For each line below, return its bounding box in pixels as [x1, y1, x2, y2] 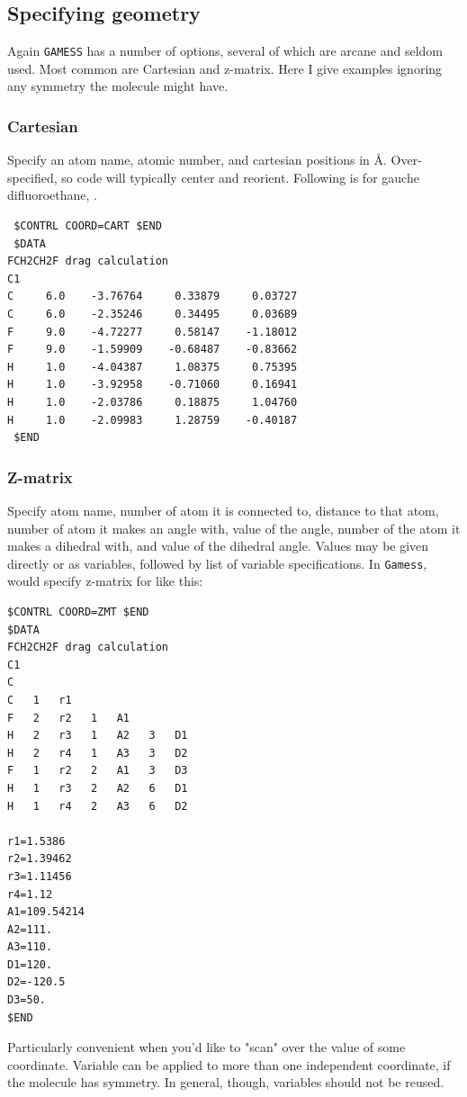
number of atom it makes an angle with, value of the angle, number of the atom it [7, 518, 461, 537]
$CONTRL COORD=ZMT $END [7, 606, 149, 619]
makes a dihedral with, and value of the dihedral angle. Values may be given [7, 536, 429, 555]
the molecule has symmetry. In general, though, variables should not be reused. [7, 1073, 445, 1092]
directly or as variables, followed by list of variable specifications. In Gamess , [7, 553, 427, 572]
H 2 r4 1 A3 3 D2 [7, 746, 188, 760]
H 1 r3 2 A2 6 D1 [7, 781, 188, 795]
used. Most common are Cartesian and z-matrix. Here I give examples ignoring [7, 58, 443, 77]
